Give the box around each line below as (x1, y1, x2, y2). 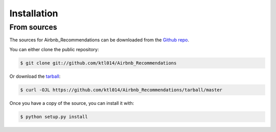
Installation (9, 8, 58, 19)
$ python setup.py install (20, 114, 88, 120)
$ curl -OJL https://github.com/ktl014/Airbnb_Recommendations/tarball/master (20, 87, 222, 93)
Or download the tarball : (9, 73, 61, 79)
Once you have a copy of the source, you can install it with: (9, 100, 134, 106)
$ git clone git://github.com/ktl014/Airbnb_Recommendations (20, 60, 177, 66)
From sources (9, 23, 57, 32)
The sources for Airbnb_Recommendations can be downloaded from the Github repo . (9, 37, 189, 43)
